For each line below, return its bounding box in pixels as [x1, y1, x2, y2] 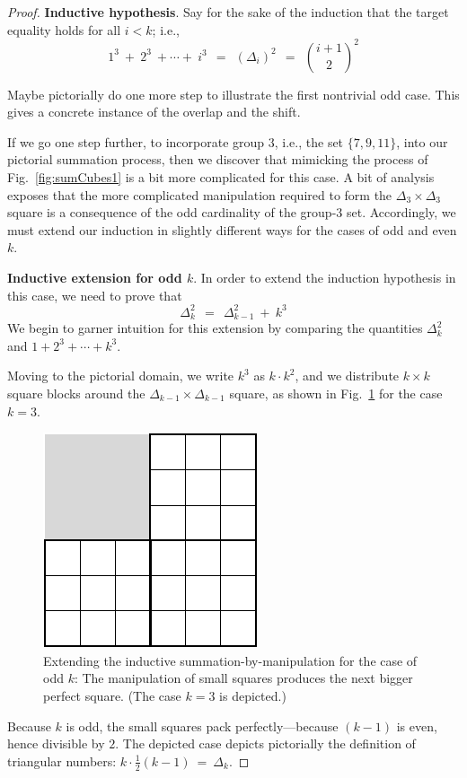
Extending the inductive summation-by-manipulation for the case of [43, 651, 418, 669]
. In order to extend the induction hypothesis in [193, 268, 456, 287]
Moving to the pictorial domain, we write [7, 366, 234, 385]
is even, [396, 716, 437, 735]
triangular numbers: [7, 751, 117, 770]
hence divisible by [7, 734, 105, 753]
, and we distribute [295, 366, 400, 385]
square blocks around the [7, 383, 145, 402]
